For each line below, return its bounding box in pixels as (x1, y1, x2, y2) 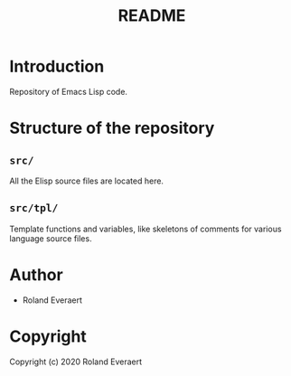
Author (9, 264, 63, 285)
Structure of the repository (9, 118, 215, 138)
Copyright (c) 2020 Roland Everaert (9, 356, 143, 367)
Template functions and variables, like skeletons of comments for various (9, 223, 282, 234)
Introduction (9, 56, 105, 77)
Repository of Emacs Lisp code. (9, 86, 128, 97)
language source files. (9, 232, 92, 244)
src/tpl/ (9, 202, 59, 215)
